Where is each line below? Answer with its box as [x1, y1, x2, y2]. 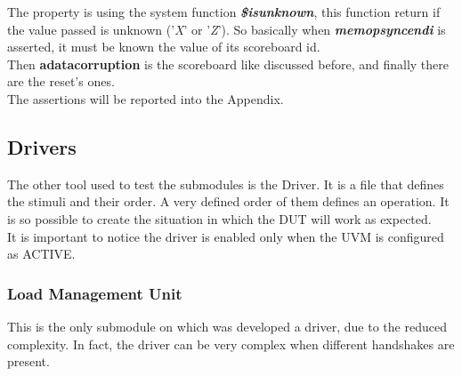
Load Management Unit [7, 282, 182, 304]
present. [7, 352, 50, 371]
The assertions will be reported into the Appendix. [7, 89, 284, 108]
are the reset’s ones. [7, 72, 115, 91]
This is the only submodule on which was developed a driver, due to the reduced [7, 316, 447, 335]
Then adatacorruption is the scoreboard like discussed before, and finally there [7, 54, 449, 73]
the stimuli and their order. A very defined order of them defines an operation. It [7, 192, 450, 211]
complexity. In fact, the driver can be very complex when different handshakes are [7, 334, 455, 353]
